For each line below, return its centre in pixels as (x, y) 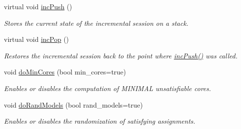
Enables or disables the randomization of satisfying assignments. (100, 121)
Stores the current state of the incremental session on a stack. (96, 23)
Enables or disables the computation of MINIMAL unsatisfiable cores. (108, 88)
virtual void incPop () (37, 39)
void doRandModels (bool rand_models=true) (74, 104)
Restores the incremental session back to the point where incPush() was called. (121, 55)
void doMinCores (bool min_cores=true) (65, 72)
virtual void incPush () (38, 6)
